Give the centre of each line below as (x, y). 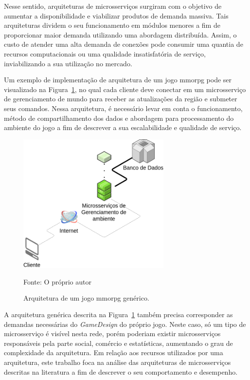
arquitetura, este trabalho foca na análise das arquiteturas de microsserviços (117, 362)
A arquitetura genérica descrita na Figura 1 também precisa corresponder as (118, 314)
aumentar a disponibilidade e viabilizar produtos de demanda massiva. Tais (116, 15)
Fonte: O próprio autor (57, 281)
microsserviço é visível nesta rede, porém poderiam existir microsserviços (112, 333)
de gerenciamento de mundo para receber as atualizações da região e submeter (121, 99)
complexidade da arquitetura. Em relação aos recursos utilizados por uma (114, 352)
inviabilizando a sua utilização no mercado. (68, 63)
